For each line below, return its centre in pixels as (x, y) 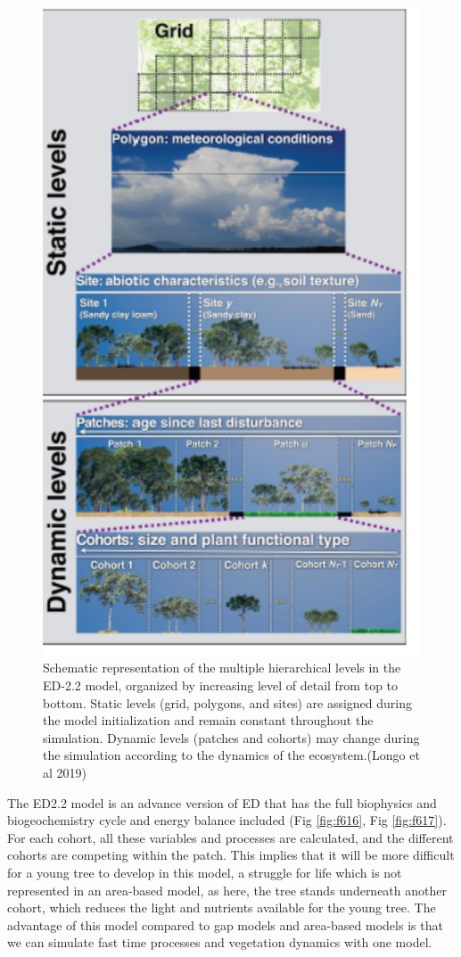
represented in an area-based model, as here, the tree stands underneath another (227, 890)
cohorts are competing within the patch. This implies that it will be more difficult (231, 855)
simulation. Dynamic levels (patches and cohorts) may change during (231, 737)
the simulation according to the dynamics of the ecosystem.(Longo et (231, 755)
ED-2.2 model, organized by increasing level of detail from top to (221, 685)
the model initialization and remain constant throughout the (208, 720)
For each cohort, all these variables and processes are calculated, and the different (230, 837)
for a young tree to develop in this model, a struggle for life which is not (205, 872)
